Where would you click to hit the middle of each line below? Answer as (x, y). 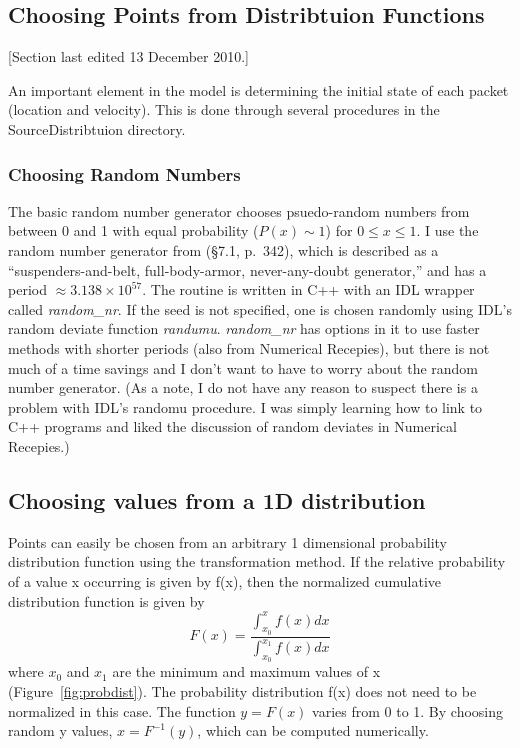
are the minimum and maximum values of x (246, 671)
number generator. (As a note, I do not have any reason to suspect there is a (243, 387)
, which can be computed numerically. (313, 730)
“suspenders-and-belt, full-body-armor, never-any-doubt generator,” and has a (247, 269)
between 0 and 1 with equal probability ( (133, 230)
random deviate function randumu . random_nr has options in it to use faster (244, 328)
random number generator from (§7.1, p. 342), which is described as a (223, 249)
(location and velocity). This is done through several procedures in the (224, 109)
